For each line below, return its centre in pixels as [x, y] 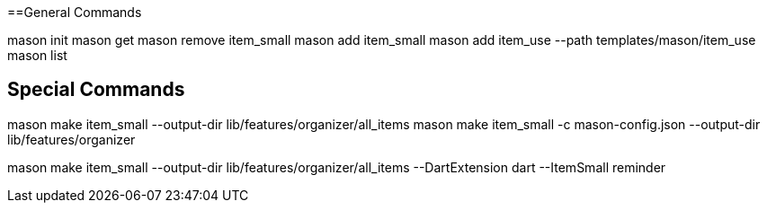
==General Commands [75, 12]
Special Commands [96, 90]
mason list [37, 55]
